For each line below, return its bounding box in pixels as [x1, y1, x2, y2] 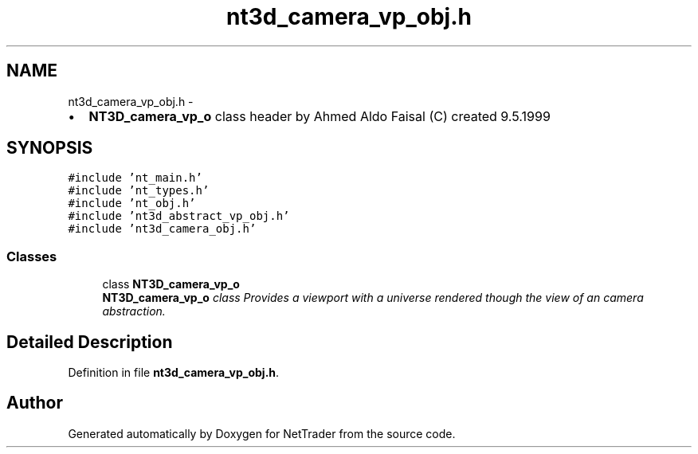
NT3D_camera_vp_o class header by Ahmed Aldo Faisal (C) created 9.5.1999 [88, 108, 551, 124]
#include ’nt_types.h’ [68, 184, 210, 198]
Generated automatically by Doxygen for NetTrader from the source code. [68, 426, 456, 440]
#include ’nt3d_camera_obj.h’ [68, 222, 257, 236]
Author [6, 393, 63, 413]
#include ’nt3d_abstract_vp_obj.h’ [68, 209, 290, 223]
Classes [6, 248, 57, 264]
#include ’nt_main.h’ [68, 171, 202, 185]
